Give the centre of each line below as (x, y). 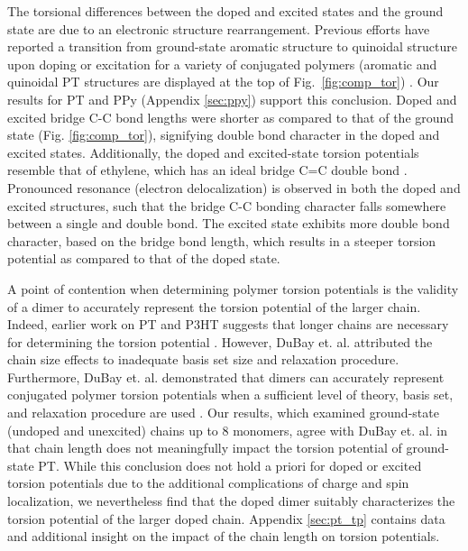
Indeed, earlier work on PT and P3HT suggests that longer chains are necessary (228, 324)
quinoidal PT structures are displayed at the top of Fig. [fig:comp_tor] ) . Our (223, 82)
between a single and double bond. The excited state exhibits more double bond (229, 223)
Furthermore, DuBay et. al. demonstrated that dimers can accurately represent (226, 377)
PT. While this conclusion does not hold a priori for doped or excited (230, 465)
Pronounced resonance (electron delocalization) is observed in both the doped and (234, 187)
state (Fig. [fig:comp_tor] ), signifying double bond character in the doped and (224, 135)
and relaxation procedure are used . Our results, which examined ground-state (223, 413)
